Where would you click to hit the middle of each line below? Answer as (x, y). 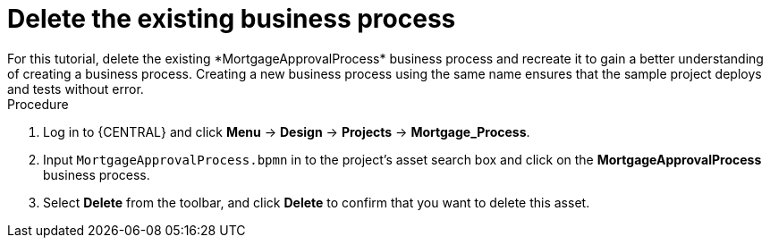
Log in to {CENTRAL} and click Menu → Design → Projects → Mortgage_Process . (287, 131)
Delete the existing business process (232, 19)
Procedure (38, 104)
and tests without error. (76, 89)
